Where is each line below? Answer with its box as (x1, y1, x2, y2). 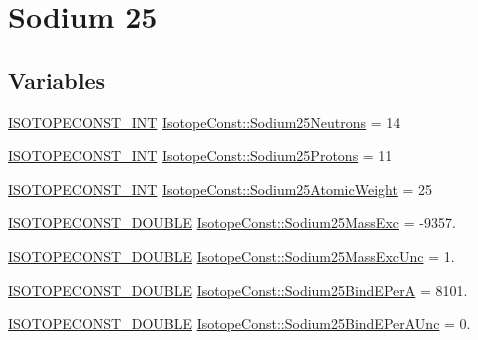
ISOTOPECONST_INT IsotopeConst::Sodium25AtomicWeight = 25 (8, 178, 433, 199)
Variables (8, 64, 106, 95)
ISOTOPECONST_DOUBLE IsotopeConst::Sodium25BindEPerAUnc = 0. (8, 313, 471, 334)
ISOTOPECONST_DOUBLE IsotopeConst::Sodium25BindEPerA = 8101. (8, 279, 468, 300)
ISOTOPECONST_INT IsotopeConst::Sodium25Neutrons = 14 (8, 111, 401, 132)
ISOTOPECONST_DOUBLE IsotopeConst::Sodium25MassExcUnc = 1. (8, 245, 455, 266)
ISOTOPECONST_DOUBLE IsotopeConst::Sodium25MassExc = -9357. (8, 212, 456, 233)
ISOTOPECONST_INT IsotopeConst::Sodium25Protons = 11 (8, 145, 393, 166)
